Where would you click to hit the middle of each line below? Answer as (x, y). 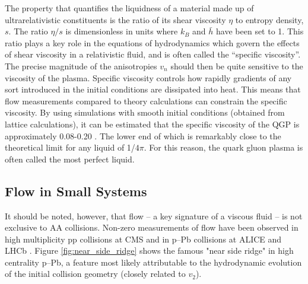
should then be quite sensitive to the (237, 66)
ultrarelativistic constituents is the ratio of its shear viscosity (115, 19)
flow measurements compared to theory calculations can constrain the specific (146, 100)
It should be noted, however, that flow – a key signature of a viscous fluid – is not (154, 216)
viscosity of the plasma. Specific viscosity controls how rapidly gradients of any (148, 77)
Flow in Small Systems (76, 191)
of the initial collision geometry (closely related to (95, 274)
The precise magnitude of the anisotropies (81, 66)
